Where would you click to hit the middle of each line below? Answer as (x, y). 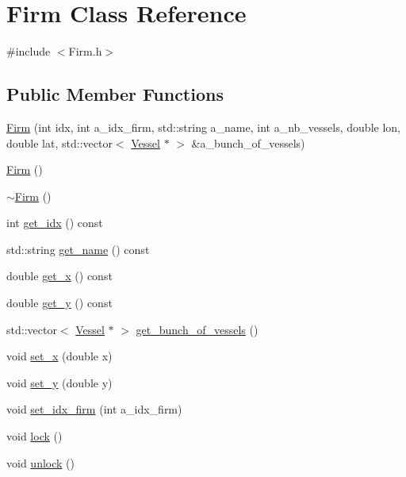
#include (29, 51)
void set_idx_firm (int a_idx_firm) (94, 409)
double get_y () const (59, 303)
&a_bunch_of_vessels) (248, 142)
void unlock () (40, 462)
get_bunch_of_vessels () (197, 329)
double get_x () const (59, 276)
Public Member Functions (115, 94)
